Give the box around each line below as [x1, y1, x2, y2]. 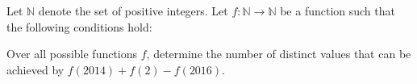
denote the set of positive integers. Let [38, 2, 228, 19]
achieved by [6, 61, 65, 78]
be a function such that [280, 2, 395, 19]
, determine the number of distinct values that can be [146, 45, 411, 62]
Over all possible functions [6, 45, 138, 62]
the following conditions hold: [6, 18, 152, 35]
